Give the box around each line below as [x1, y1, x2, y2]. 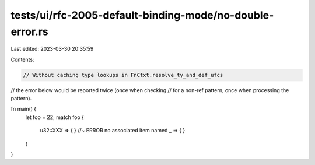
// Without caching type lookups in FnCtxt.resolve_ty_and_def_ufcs [23, 72, 223, 78]
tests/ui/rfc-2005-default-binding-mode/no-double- [10, 9, 274, 22]
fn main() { [10, 106, 37, 113]
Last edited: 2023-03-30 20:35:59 [10, 45, 94, 52]
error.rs [10, 25, 49, 38]
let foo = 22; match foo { [25, 114, 85, 121]
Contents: [10, 56, 34, 63]
